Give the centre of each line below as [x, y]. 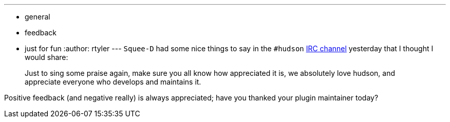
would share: [46, 57]
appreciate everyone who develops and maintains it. [113, 82]
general [38, 17]
